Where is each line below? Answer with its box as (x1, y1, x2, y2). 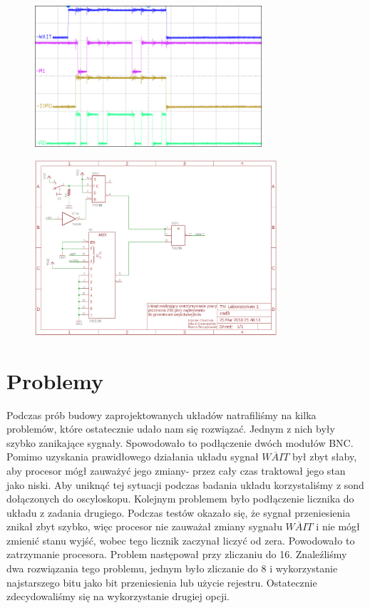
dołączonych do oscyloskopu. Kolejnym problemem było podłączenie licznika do (6, 491, 354, 506)
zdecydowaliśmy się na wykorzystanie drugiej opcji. (6, 589, 230, 604)
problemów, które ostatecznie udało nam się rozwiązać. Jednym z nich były (6, 421, 335, 436)
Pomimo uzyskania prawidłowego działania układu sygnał (6, 449, 259, 464)
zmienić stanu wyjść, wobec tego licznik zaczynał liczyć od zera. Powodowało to (6, 532, 355, 547)
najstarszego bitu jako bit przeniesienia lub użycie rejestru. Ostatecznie (6, 574, 317, 589)
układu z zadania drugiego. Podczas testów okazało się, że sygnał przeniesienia (6, 505, 351, 520)
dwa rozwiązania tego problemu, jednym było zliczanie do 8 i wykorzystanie (6, 561, 338, 576)
